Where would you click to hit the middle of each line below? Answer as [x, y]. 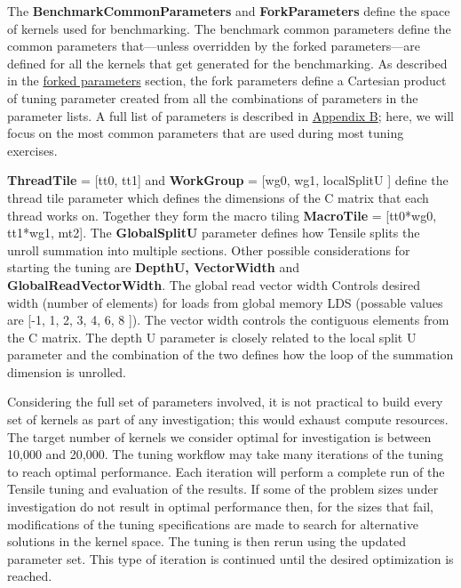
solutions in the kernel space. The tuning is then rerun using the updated [207, 541]
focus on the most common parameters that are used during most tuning [206, 133]
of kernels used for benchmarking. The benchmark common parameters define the [229, 28]
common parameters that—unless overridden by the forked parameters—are [214, 46]
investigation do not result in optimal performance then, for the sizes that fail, [220, 507]
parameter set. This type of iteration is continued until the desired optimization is [230, 558]
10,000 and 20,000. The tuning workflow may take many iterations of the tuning [225, 454]
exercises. [32, 150]
